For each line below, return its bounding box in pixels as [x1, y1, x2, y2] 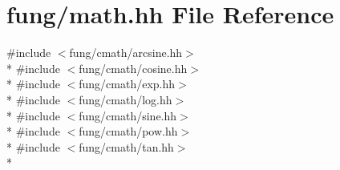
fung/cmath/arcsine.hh [69, 44, 183, 61]
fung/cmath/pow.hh [79, 123, 178, 140]
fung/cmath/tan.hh [79, 138, 174, 155]
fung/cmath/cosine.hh [79, 59, 188, 76]
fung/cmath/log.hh [79, 91, 172, 107]
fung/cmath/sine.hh [79, 107, 177, 123]
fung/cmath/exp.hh [79, 75, 176, 92]
